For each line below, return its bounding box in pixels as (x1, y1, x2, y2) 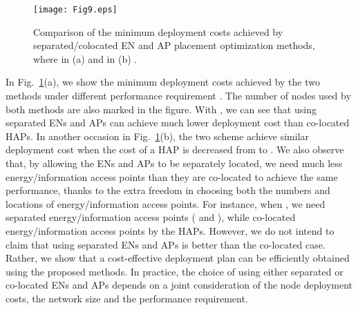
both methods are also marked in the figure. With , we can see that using (6, 101, 317, 116)
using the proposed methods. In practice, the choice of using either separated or (6, 264, 343, 278)
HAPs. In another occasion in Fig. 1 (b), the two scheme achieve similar (6, 128, 310, 143)
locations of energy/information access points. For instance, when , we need (6, 196, 326, 211)
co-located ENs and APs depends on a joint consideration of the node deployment (6, 278, 353, 292)
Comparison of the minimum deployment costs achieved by (33, 24, 283, 39)
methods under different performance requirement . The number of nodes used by (6, 88, 351, 103)
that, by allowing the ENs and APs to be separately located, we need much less (6, 156, 343, 170)
